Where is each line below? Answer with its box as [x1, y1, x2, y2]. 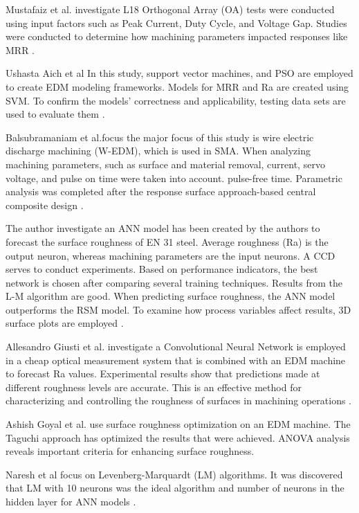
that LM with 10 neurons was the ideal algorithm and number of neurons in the [6, 480, 344, 495]
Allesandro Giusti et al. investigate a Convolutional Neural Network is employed [6, 339, 346, 354]
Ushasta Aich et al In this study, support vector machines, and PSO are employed [6, 66, 353, 80]
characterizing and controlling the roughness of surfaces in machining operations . [6, 393, 351, 408]
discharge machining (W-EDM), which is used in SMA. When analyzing [6, 143, 311, 158]
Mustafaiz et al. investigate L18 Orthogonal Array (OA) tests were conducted [6, 2, 335, 16]
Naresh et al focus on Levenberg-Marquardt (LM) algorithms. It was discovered [6, 467, 343, 481]
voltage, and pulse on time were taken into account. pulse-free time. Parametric [6, 170, 342, 185]
